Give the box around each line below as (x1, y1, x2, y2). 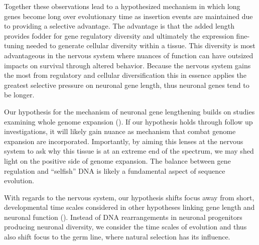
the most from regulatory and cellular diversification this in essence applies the (4, 70, 246, 80)
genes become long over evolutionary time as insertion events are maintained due (4, 11, 253, 21)
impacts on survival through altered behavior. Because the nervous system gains (4, 60, 251, 70)
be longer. (4, 89, 35, 100)
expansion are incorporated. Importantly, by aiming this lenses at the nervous (4, 136, 243, 146)
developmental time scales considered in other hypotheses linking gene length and (4, 202, 255, 212)
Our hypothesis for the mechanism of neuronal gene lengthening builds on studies (4, 106, 255, 116)
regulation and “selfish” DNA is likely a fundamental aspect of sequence (4, 165, 225, 176)
